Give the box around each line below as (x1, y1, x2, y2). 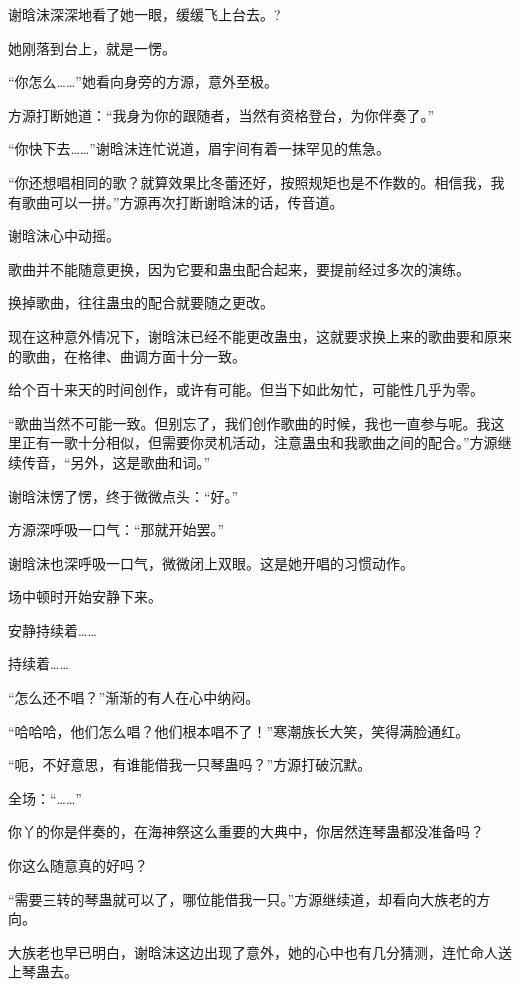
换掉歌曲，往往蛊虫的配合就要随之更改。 (8, 292, 274, 313)
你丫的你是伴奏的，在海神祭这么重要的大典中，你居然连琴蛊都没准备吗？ (8, 821, 484, 842)
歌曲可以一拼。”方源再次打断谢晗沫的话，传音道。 (21, 191, 344, 212)
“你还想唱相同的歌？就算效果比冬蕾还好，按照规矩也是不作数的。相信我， (8, 171, 491, 192)
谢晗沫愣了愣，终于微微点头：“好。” (8, 485, 239, 506)
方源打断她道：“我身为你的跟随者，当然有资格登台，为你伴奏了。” (8, 104, 435, 125)
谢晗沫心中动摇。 (8, 225, 120, 246)
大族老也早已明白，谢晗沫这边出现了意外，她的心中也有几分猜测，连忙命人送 (8, 941, 512, 962)
